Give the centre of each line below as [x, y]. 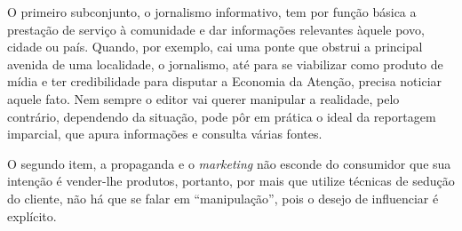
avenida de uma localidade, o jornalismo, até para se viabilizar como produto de [225, 64]
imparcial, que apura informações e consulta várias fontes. [165, 134]
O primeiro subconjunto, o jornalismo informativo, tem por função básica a [212, 12]
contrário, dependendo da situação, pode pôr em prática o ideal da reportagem [222, 116]
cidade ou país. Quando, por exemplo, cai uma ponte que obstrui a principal [215, 47]
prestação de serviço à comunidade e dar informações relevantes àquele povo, [216, 29]
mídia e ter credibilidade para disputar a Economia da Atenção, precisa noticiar [225, 81]
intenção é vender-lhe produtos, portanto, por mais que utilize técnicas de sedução [231, 181]
